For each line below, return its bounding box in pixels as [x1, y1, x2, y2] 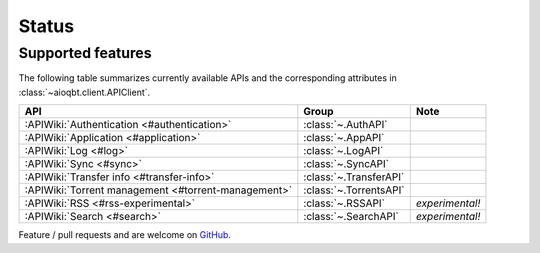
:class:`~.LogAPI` [303, 144, 384, 158]
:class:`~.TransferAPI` [303, 170, 405, 184]
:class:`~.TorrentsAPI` [303, 183, 405, 197]
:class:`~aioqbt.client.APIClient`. [18, 86, 151, 98]
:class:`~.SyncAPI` [303, 157, 390, 171]
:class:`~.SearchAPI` [303, 210, 399, 224]
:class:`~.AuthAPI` [303, 118, 388, 132]
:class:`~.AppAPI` [303, 131, 385, 145]
